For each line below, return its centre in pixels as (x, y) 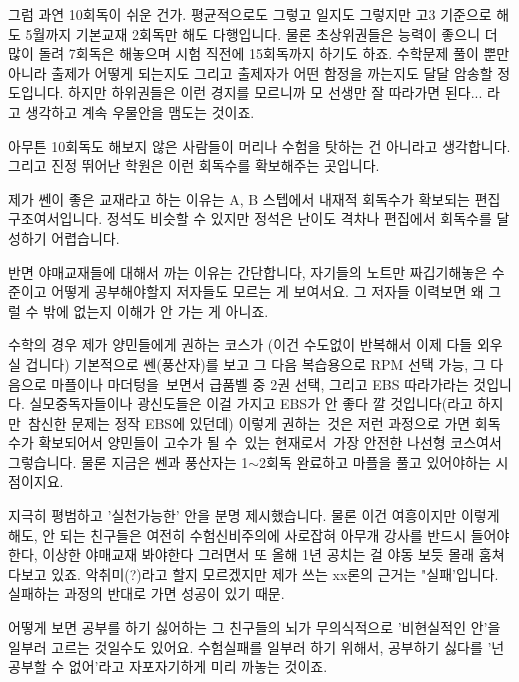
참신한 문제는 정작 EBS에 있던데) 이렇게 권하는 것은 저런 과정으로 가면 (249, 422)
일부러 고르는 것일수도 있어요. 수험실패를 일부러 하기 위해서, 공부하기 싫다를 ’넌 (256, 646)
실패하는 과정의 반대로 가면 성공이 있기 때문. (146, 593)
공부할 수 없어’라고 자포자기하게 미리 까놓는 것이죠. (168, 666)
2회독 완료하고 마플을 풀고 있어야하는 (375, 461)
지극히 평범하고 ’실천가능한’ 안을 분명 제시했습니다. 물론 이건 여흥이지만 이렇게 (254, 515)
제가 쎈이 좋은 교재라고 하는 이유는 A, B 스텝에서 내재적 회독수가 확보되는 (239, 198)
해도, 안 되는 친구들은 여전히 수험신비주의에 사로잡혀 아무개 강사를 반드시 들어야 (259, 534)
